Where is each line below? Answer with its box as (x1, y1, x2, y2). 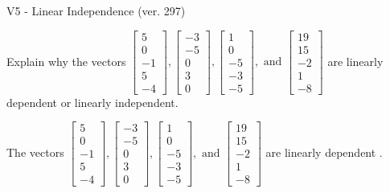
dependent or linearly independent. (6, 93, 179, 110)
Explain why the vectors (6, 52, 126, 69)
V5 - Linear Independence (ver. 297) (6, 2, 186, 18)
